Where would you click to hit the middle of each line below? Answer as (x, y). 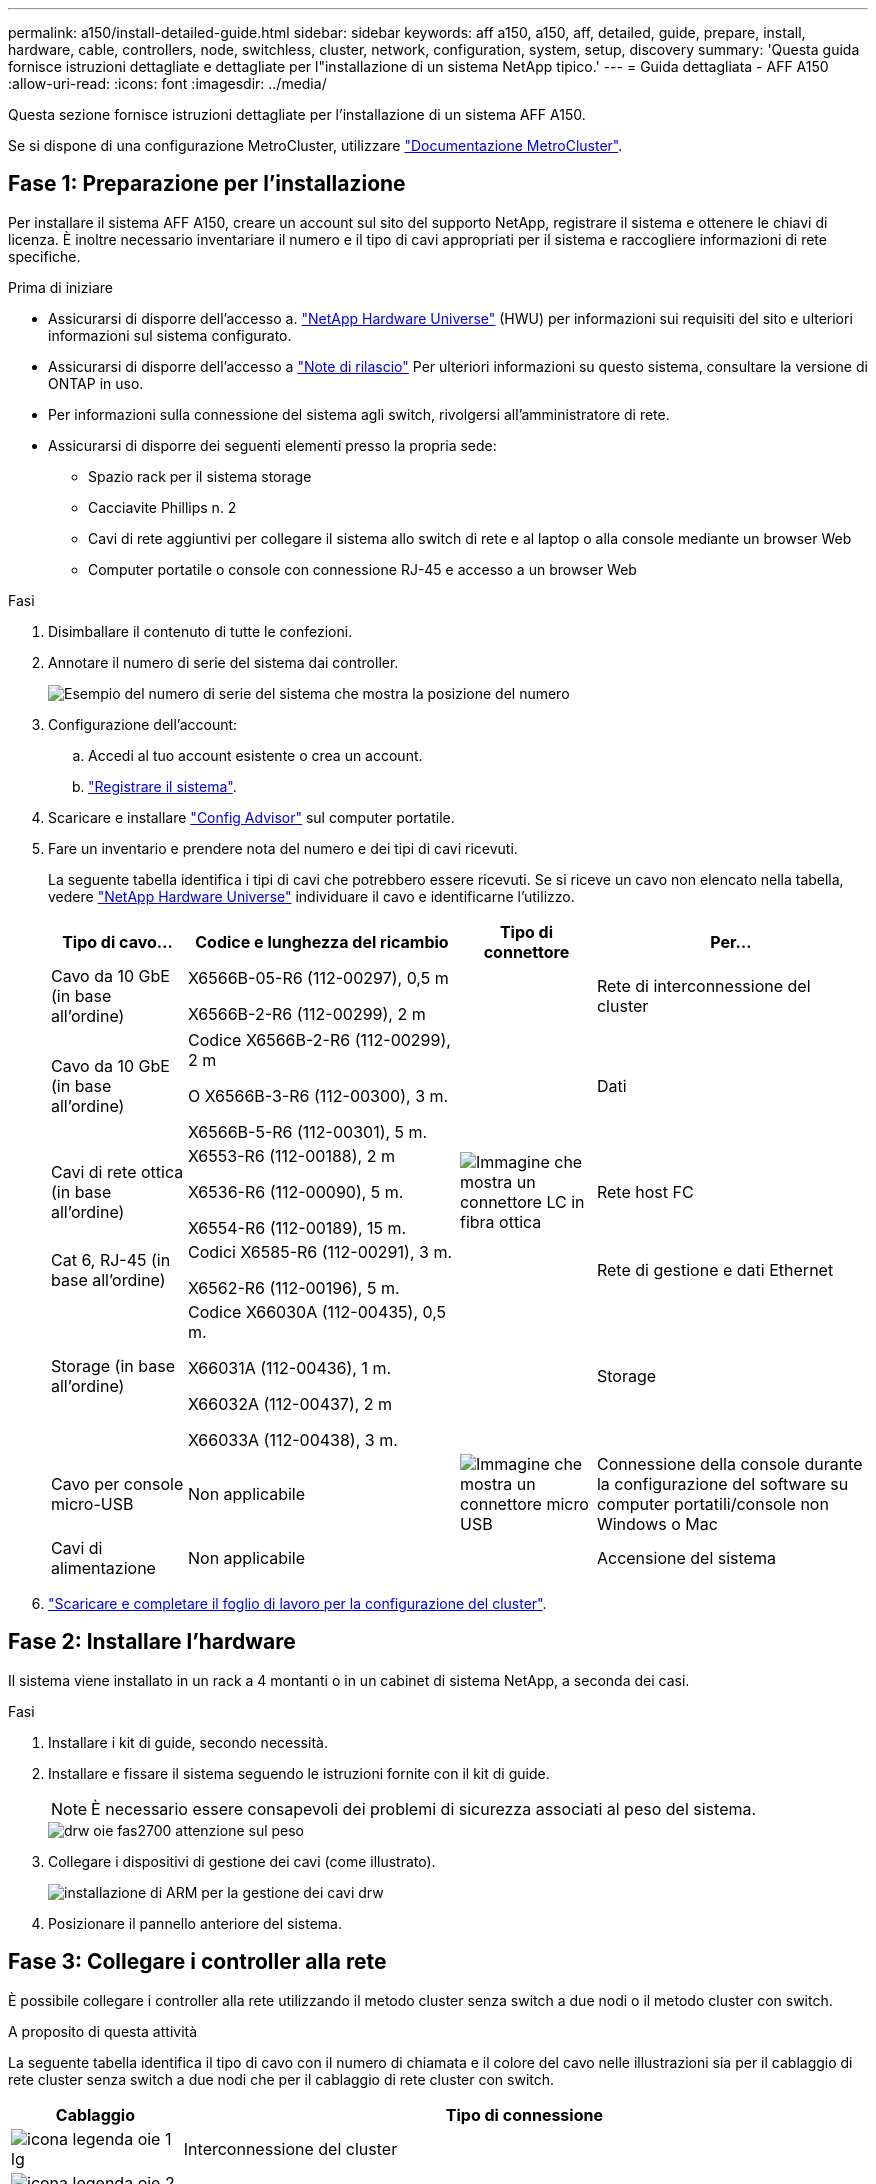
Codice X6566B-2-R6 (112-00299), (319, 1039)
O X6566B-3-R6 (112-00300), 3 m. (318, 1095)
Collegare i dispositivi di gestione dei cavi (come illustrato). (242, 1861)
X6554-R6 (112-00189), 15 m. (297, 1227)
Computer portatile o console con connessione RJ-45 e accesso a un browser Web (362, 569)
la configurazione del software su (722, 1483)
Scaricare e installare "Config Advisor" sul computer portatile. (251, 817)
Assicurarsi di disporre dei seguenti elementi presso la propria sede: (272, 445)
